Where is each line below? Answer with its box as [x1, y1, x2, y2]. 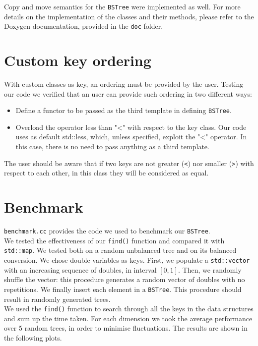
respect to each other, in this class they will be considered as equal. [4, 168, 209, 178]
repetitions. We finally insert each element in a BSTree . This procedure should [4, 284, 242, 294]
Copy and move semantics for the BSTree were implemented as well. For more [4, 1, 241, 11]
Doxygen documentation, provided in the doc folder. [4, 21, 163, 31]
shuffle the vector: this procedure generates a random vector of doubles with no [4, 274, 245, 285]
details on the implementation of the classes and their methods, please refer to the [4, 11, 254, 21]
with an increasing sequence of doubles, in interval [4, 264, 157, 275]
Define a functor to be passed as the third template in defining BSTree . [15, 105, 232, 115]
